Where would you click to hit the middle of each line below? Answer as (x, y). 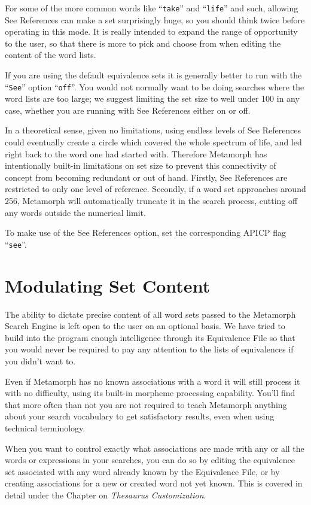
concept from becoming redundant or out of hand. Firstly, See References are (146, 177)
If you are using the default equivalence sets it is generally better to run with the (153, 75)
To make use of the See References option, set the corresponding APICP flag (145, 232)
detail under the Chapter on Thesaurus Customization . (106, 495)
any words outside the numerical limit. (75, 212)
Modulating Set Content (108, 285)
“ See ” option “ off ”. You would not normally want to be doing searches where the (155, 86)
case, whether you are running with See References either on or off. (128, 110)
